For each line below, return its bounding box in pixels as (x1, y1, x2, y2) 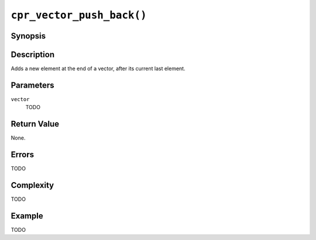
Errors (11, 149, 35, 160)
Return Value (11, 119, 60, 129)
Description (11, 50, 55, 60)
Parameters (11, 80, 54, 90)
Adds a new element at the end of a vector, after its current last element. (11, 65, 186, 72)
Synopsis (11, 31, 46, 41)
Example (11, 211, 43, 221)
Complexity (11, 180, 54, 190)
